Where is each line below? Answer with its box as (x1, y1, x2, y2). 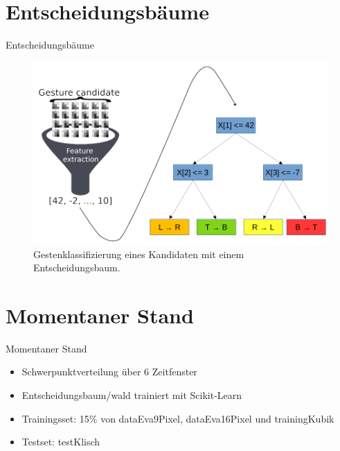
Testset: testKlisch (21, 434, 100, 449)
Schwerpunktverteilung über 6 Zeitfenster (21, 364, 197, 379)
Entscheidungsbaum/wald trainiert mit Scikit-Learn (21, 388, 242, 402)
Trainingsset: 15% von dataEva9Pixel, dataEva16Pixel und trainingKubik (21, 411, 334, 425)
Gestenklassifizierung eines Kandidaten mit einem (33, 246, 244, 261)
